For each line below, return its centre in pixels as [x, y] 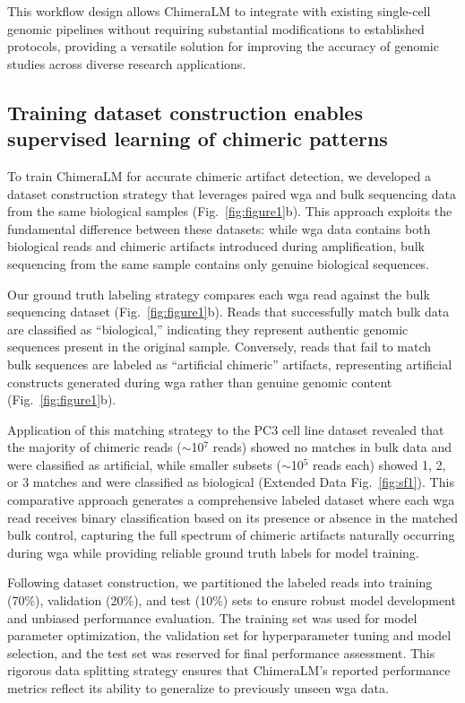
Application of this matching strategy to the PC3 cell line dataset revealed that [226, 429]
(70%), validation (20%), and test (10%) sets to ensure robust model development [232, 600]
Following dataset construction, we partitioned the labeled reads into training [220, 582]
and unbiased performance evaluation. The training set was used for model [212, 617]
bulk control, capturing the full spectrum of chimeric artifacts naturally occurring [231, 535]
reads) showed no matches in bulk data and [332, 447]
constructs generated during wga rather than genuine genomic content [200, 382]
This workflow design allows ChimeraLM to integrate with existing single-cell [219, 11]
